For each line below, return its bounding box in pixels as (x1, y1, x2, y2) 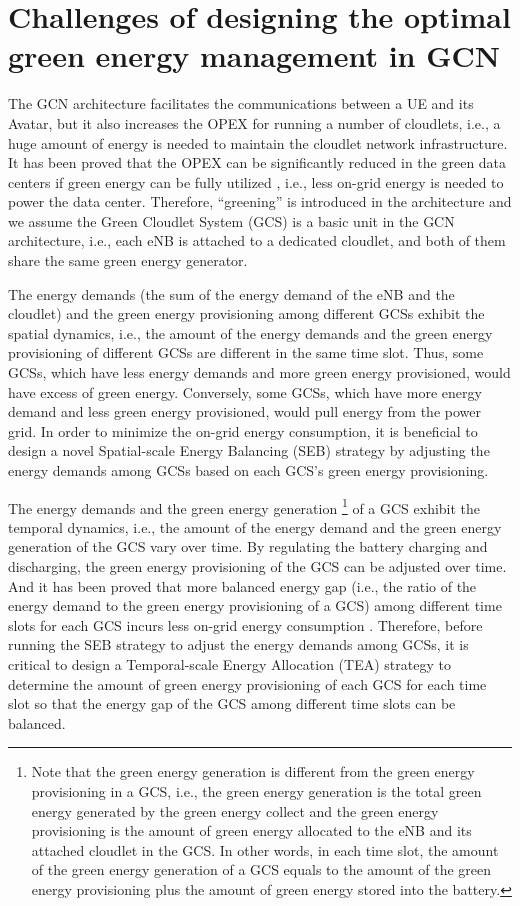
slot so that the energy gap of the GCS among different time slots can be (8, 693, 456, 714)
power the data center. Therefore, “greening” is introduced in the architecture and (8, 191, 512, 212)
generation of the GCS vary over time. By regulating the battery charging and (8, 536, 488, 557)
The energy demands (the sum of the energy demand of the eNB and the (8, 283, 455, 304)
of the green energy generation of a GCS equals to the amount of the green (31, 859, 491, 880)
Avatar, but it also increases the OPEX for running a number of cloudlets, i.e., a (8, 112, 501, 133)
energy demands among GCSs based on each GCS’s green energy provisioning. (8, 460, 489, 480)
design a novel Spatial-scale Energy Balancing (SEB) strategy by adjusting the (8, 440, 490, 461)
